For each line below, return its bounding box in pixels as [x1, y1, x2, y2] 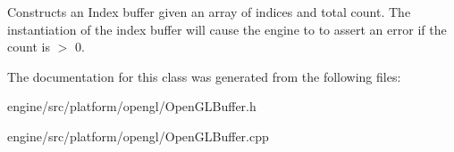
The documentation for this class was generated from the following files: [7, 67, 401, 85]
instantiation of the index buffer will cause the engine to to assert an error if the [7, 20, 447, 38]
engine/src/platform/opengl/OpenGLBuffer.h [7, 97, 256, 116]
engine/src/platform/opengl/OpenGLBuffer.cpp [7, 126, 269, 145]
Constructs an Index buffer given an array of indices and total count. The [7, 3, 411, 20]
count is [7, 37, 50, 56]
